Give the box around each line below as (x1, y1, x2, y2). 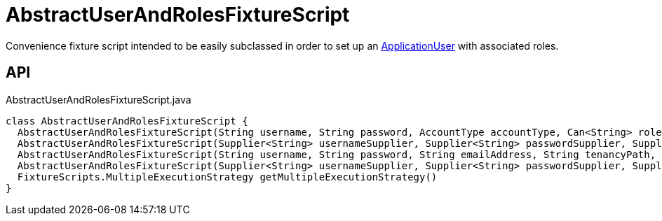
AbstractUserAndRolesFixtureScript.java (6, 93, 191, 106)
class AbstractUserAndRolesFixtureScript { (6, 115, 248, 127)
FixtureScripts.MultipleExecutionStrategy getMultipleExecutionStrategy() (17, 171, 438, 183)
